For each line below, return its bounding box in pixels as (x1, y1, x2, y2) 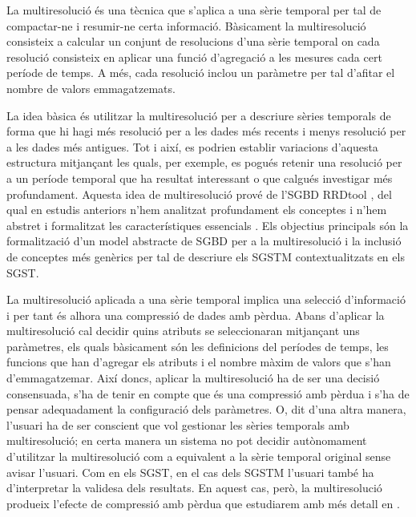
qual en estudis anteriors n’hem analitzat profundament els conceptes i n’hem (6, 201, 387, 218)
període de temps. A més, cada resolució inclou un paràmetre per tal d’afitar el (6, 64, 395, 81)
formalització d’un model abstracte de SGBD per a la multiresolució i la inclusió (6, 232, 402, 249)
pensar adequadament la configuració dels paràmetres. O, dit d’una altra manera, (6, 401, 406, 418)
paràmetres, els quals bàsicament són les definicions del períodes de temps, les (6, 337, 389, 354)
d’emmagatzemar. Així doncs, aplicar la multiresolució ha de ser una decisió (6, 370, 380, 386)
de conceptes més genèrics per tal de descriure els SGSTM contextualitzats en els (6, 248, 405, 265)
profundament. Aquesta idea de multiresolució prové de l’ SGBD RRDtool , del (6, 185, 392, 202)
